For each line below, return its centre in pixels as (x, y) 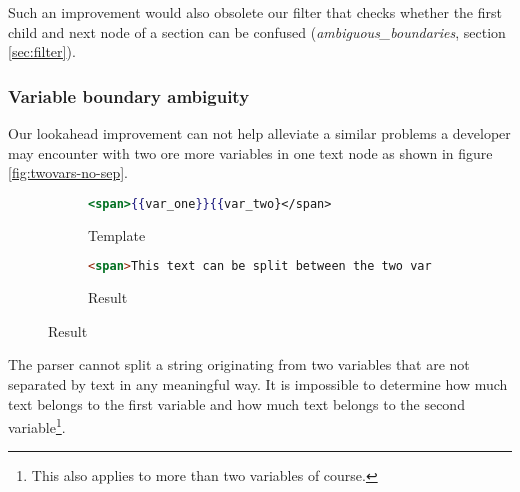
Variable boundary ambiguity (129, 95)
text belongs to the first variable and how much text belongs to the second (236, 403)
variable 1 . (37, 425)
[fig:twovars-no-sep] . (68, 172)
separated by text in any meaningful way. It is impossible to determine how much (258, 383)
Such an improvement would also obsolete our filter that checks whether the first (255, 12)
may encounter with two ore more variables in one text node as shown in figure (250, 152)
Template (117, 234)
